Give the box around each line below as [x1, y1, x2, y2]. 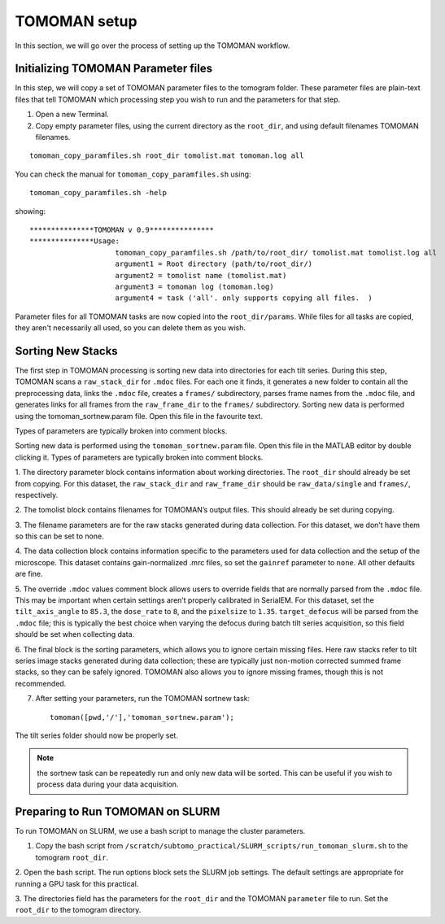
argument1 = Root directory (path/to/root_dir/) [115, 259, 313, 268]
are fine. [15, 569, 44, 579]
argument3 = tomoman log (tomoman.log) [115, 281, 274, 291]
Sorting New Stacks [15, 344, 118, 358]
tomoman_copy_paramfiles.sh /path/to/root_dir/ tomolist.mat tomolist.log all [115, 248, 437, 257]
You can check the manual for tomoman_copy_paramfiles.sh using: [15, 169, 251, 179]
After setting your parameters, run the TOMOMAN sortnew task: [35, 694, 251, 704]
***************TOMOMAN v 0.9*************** [29, 224, 215, 234]
